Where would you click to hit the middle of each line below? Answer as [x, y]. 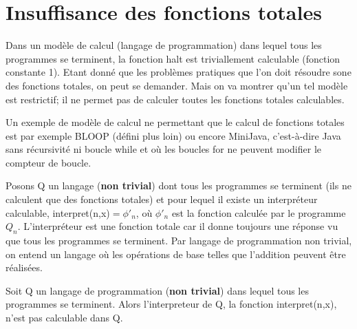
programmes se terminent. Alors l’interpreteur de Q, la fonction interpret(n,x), [171, 304]
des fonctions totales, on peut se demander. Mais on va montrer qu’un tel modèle [177, 85]
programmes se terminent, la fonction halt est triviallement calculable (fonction [173, 58]
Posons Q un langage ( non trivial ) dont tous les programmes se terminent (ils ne [178, 185]
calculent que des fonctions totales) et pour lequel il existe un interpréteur [162, 199]
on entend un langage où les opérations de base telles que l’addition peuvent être [176, 254]
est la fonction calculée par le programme [259, 212]
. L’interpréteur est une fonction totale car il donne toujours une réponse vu [178, 226]
